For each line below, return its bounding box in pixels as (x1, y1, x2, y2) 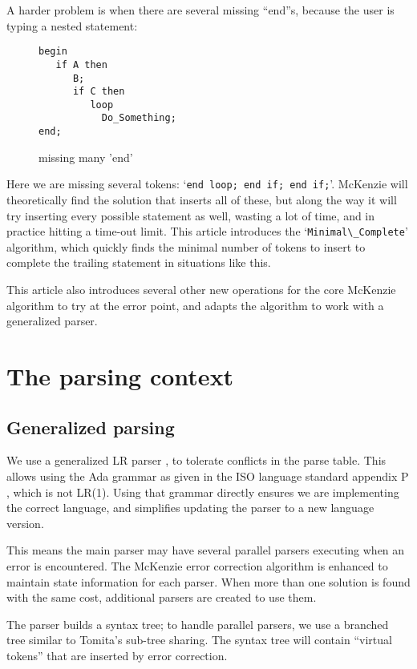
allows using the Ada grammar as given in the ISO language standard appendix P (6, 468, 409, 485)
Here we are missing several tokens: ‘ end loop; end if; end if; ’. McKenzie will (6, 175, 408, 192)
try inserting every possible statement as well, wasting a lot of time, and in (6, 207, 375, 224)
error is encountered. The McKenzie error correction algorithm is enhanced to (6, 557, 388, 574)
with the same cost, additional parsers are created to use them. (6, 589, 317, 606)
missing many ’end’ (38, 148, 133, 165)
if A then (55, 58, 107, 71)
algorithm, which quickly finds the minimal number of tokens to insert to (6, 238, 366, 255)
